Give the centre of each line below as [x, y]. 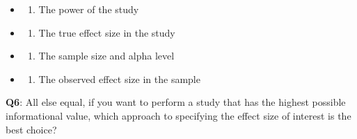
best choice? [31, 129]
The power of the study [89, 9]
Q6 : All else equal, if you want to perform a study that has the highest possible [176, 102]
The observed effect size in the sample [119, 78]
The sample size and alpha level [106, 56]
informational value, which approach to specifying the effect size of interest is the [178, 115]
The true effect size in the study [107, 32]
